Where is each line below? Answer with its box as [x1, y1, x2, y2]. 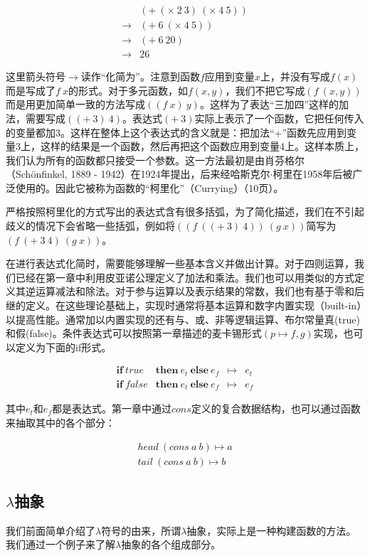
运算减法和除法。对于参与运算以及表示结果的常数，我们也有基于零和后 [35, 284, 364, 299]
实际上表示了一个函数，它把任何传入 [194, 110, 364, 125]
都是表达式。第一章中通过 [51, 401, 171, 416]
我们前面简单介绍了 [6, 523, 95, 538]
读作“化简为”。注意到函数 [80, 69, 200, 84]
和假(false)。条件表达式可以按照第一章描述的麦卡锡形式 [6, 326, 262, 341]
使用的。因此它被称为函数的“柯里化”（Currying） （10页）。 [15, 180, 284, 195]
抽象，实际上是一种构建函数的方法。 [186, 523, 356, 538]
